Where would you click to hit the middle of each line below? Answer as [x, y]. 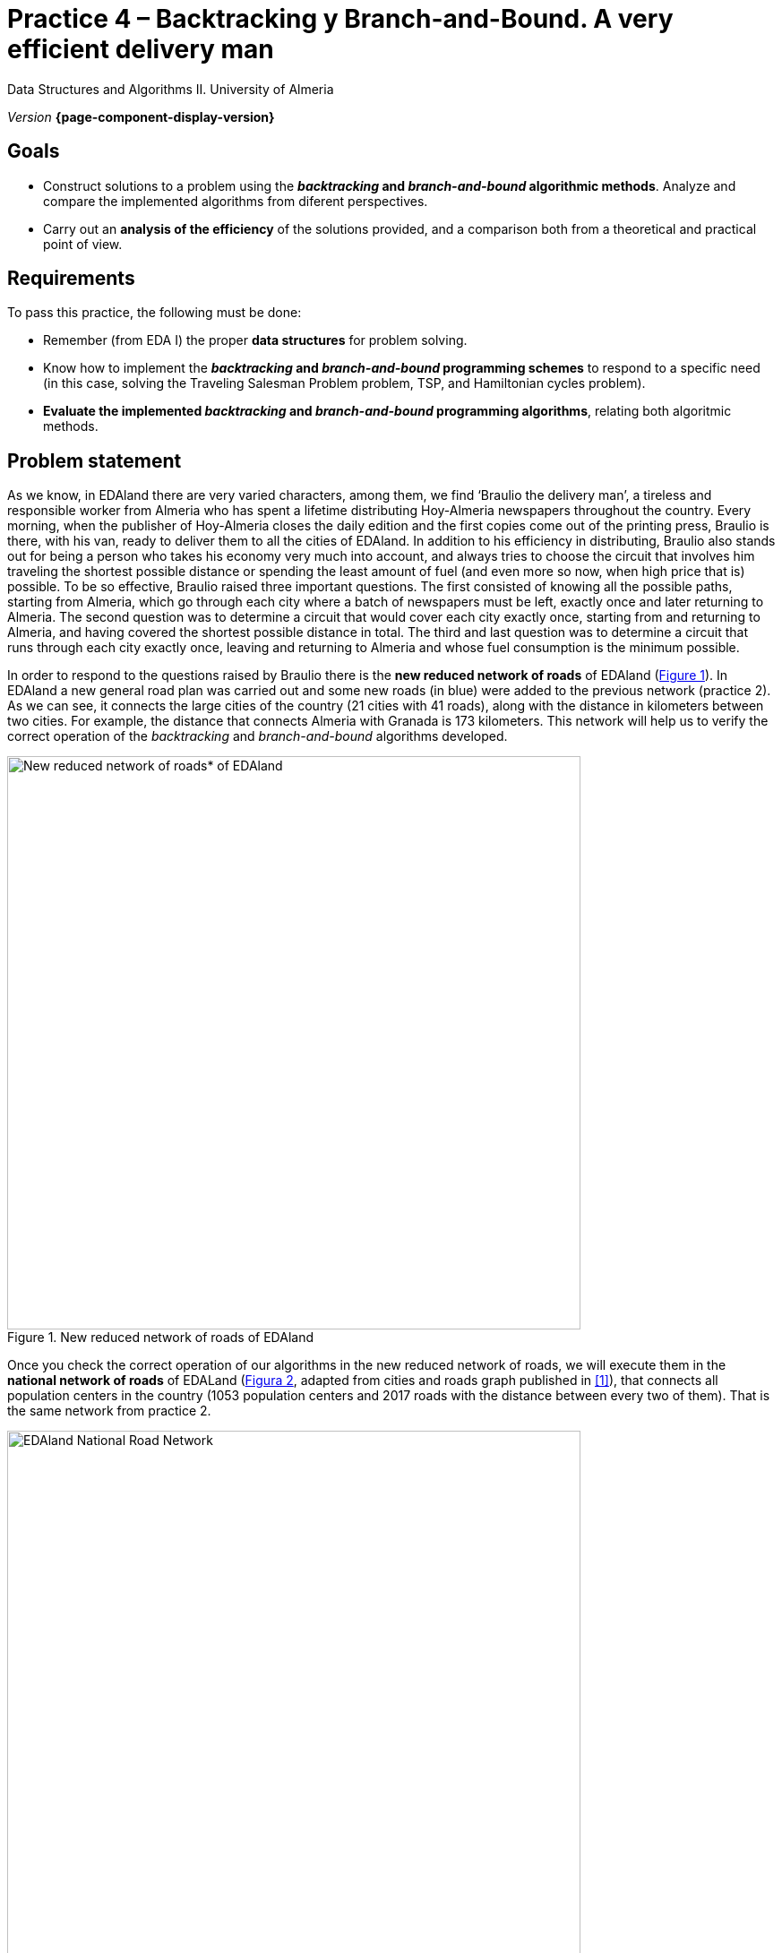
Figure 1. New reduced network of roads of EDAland [160, 1338]
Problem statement [95, 460]
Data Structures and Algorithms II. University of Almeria [171, 89]
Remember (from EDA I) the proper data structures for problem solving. [255, 340]
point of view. [83, 244]
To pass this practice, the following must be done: [155, 313]
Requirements [71, 279]
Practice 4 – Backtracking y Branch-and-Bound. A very [340, 19]
